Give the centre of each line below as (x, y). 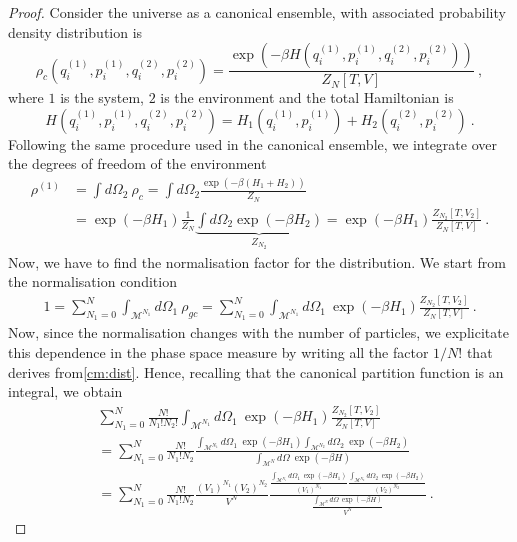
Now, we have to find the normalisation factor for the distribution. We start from (257, 261)
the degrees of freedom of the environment (137, 163)
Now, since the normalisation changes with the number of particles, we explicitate (258, 332)
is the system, (102, 97)
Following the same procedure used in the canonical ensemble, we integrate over (252, 143)
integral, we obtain (65, 391)
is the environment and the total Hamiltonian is (307, 97)
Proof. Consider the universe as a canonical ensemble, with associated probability (257, 12)
